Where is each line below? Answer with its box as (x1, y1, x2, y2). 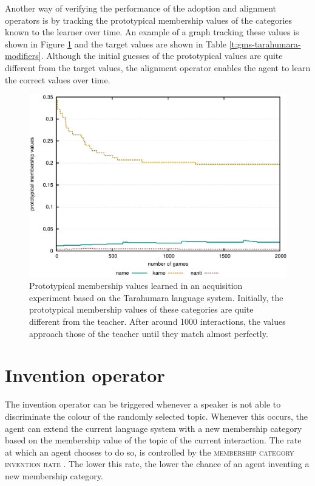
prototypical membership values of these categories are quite (29, 303, 254, 316)
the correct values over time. (5, 73, 110, 86)
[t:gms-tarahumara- (229, 37, 301, 50)
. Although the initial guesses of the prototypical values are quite (41, 49, 283, 62)
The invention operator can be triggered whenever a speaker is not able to (5, 398, 281, 411)
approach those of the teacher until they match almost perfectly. (29, 327, 268, 339)
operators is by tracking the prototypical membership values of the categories (5, 13, 293, 26)
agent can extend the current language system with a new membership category (5, 422, 302, 434)
